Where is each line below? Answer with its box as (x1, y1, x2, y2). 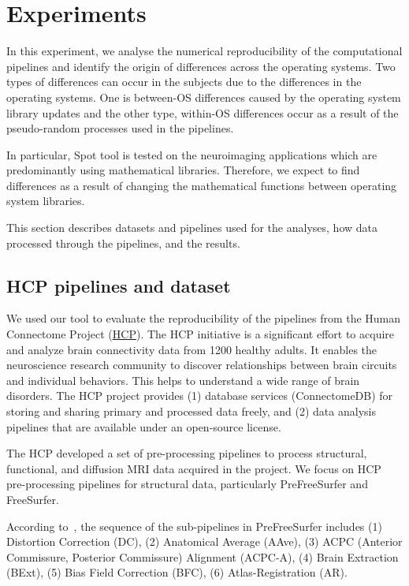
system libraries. (6, 192, 85, 209)
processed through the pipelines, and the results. (6, 234, 240, 251)
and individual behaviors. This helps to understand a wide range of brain (6, 371, 360, 388)
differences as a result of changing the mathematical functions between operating (6, 177, 397, 193)
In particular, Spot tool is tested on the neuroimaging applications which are (6, 146, 377, 162)
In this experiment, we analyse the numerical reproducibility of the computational (6, 43, 403, 59)
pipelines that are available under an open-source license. (6, 418, 281, 435)
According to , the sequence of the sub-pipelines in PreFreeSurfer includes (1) (6, 517, 382, 534)
